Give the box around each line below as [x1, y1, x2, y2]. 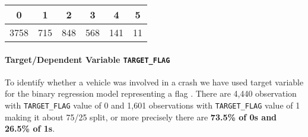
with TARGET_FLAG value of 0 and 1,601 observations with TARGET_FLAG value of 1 [5, 99, 300, 111]
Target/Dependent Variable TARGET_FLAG [5, 53, 170, 65]
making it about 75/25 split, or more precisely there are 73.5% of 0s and [5, 110, 277, 123]
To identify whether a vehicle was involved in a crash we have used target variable [5, 75, 304, 88]
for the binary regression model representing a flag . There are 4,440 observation [5, 87, 297, 100]
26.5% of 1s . [5, 122, 55, 135]
